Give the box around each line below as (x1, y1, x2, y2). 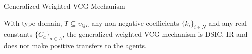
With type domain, (4, 17, 62, 28)
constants (4, 29, 33, 39)
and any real (208, 17, 247, 28)
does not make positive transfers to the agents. (4, 40, 147, 51)
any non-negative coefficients (91, 17, 179, 28)
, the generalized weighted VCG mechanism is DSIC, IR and (62, 29, 248, 39)
